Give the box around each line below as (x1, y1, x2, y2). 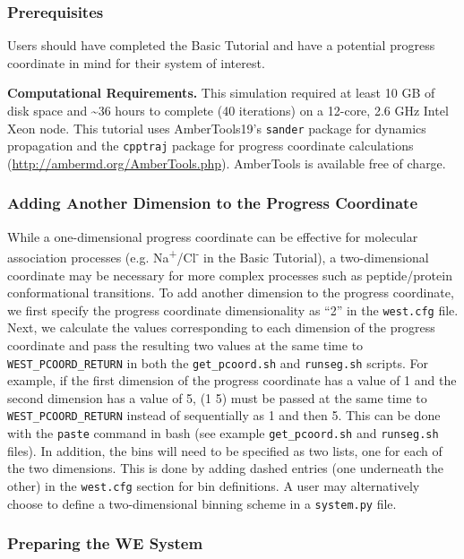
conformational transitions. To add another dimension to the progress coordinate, (7, 283, 454, 302)
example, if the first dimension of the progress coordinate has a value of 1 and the (7, 371, 457, 390)
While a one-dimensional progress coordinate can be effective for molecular (7, 227, 418, 245)
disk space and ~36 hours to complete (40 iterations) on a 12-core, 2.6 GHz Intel (7, 101, 449, 119)
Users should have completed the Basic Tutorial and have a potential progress (7, 36, 435, 55)
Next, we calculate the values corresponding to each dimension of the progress (7, 318, 435, 337)
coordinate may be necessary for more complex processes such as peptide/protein (7, 265, 452, 284)
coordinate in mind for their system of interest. (7, 53, 265, 72)
